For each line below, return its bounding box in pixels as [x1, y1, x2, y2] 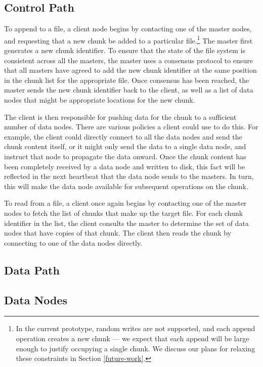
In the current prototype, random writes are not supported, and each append [16, 323, 255, 334]
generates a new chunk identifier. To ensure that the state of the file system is [4, 45, 245, 56]
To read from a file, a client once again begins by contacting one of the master [4, 198, 247, 208]
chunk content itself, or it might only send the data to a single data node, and [4, 141, 246, 152]
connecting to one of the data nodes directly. [4, 237, 143, 248]
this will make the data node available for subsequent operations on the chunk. [4, 180, 248, 191]
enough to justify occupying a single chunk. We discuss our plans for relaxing [16, 343, 255, 353]
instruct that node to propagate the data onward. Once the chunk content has [4, 151, 246, 161]
